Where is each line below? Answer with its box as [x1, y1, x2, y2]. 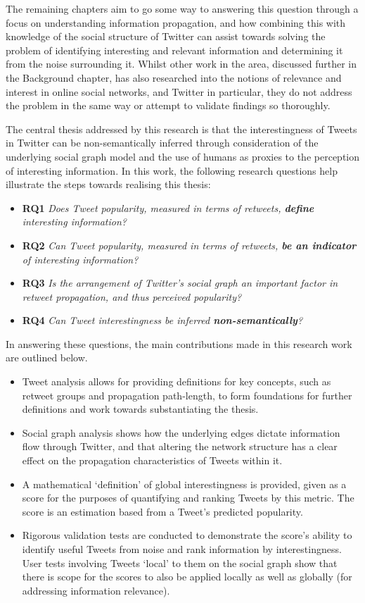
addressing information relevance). [22, 583, 170, 597]
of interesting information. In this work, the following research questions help [6, 163, 338, 178]
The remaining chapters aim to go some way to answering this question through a [6, 1, 359, 15]
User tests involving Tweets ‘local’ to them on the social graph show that [22, 555, 338, 570]
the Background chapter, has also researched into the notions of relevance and [6, 70, 342, 85]
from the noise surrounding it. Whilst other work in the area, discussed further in [6, 56, 357, 71]
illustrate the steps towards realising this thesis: [6, 177, 211, 192]
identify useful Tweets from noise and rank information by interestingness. [22, 542, 342, 556]
